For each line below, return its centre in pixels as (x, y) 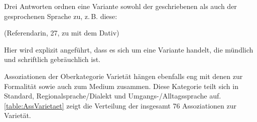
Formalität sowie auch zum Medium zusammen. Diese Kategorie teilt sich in (121, 86)
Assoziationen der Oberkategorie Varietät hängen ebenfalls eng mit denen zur (123, 76)
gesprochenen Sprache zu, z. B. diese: (61, 16)
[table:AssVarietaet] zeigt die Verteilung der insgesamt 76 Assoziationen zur (120, 105)
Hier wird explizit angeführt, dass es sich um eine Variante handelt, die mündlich (129, 49)
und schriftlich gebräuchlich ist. (52, 59)
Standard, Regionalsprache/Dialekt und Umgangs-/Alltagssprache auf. (113, 96)
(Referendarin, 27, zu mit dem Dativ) (62, 33)
